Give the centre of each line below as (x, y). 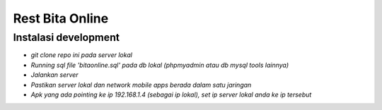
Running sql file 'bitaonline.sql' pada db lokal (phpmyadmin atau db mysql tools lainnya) (160, 65)
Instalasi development (66, 37)
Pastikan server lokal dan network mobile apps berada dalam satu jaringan (141, 85)
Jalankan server (54, 75)
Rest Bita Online (61, 18)
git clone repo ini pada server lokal (81, 55)
